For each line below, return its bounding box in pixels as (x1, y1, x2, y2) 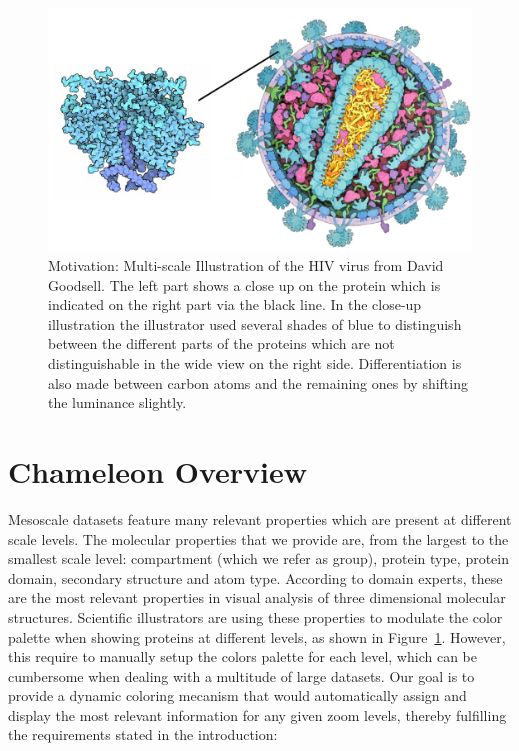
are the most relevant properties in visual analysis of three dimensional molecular (8, 587, 506, 608)
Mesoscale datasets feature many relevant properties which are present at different (8, 508, 512, 529)
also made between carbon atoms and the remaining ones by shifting (48, 372, 468, 393)
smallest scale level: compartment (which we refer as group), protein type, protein (8, 548, 510, 569)
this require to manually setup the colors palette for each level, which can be (8, 646, 477, 667)
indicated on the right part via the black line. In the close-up (48, 294, 422, 315)
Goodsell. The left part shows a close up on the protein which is (48, 274, 441, 295)
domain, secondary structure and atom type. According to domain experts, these (8, 567, 503, 588)
